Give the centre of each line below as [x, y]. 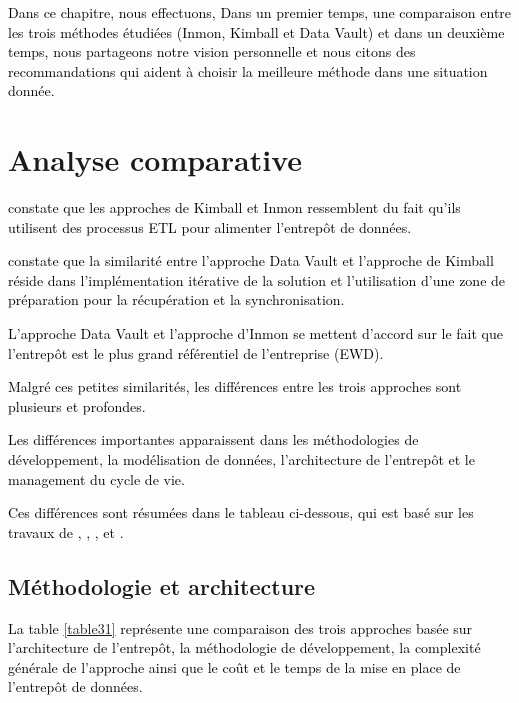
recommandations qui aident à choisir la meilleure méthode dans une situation [248, 70]
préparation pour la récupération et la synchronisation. [176, 299]
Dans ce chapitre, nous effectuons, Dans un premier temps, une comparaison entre [260, 12]
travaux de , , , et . [66, 531]
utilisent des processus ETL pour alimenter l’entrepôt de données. [210, 226]
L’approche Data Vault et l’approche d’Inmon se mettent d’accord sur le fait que [255, 333]
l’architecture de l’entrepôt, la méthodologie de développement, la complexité [244, 647]
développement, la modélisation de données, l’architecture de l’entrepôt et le [241, 459]
